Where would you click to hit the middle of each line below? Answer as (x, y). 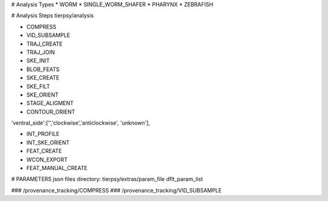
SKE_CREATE (43, 78)
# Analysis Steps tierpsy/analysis (53, 16)
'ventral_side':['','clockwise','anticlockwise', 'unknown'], (80, 123)
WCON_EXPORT (47, 159)
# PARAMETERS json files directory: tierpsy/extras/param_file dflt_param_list (107, 179)
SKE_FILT (38, 86)
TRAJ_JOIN (41, 52)
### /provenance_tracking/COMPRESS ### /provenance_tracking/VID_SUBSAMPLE (116, 190)
